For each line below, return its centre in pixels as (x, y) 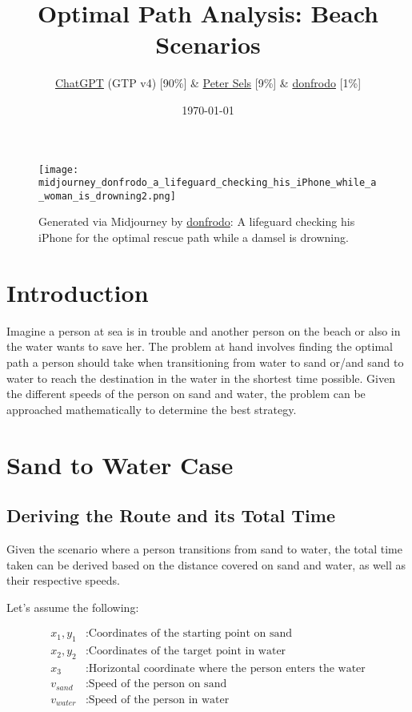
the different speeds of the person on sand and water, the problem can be (186, 394)
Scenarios (208, 44)
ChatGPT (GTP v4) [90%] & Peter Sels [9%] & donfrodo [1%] (208, 83)
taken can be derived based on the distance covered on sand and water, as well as (206, 564)
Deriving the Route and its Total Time (171, 515)
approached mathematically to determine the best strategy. (152, 409)
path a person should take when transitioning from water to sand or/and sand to (205, 362)
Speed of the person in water (159, 700)
